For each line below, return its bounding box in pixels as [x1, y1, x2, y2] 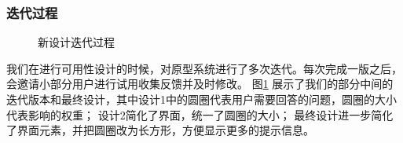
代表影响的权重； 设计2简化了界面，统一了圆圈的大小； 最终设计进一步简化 [6, 106, 394, 123]
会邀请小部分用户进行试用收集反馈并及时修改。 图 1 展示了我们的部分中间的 [6, 75, 394, 92]
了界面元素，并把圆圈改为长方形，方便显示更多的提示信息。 [6, 122, 314, 138]
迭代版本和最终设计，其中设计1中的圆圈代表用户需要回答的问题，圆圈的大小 [6, 91, 397, 107]
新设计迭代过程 [38, 34, 115, 50]
